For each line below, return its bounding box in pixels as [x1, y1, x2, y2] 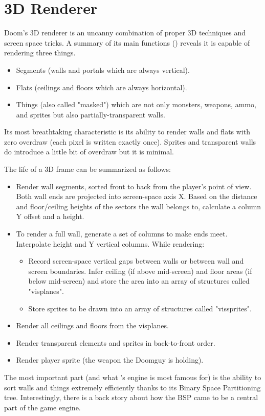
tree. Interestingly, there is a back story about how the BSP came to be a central [4, 392, 258, 403]
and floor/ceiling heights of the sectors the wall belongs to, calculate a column [16, 201, 261, 211]
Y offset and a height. [16, 211, 84, 222]
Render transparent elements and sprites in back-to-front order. [16, 337, 215, 348]
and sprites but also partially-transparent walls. [16, 109, 165, 120]
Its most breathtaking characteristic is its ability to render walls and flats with [4, 126, 250, 137]
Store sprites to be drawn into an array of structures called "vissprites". [28, 303, 252, 313]
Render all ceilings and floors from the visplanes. [16, 320, 169, 331]
